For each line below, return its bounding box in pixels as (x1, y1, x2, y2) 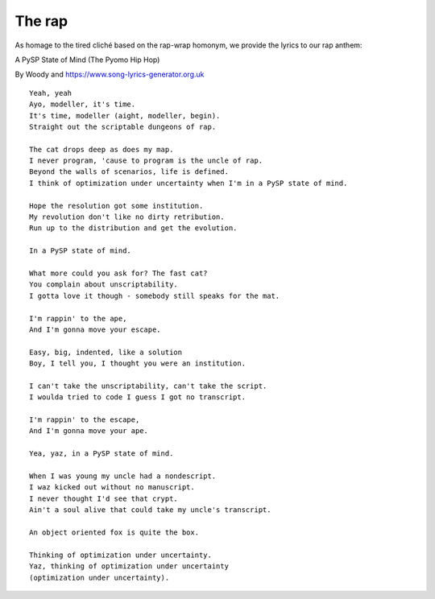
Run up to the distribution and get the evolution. (29, 224, 238, 233)
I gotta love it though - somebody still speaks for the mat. (29, 291, 280, 300)
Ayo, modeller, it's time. (29, 100, 136, 109)
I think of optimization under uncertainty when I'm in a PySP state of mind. (29, 178, 348, 188)
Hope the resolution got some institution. (29, 201, 204, 210)
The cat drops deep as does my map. (29, 145, 174, 154)
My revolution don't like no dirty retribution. (29, 213, 225, 221)
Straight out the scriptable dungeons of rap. (29, 122, 217, 131)
